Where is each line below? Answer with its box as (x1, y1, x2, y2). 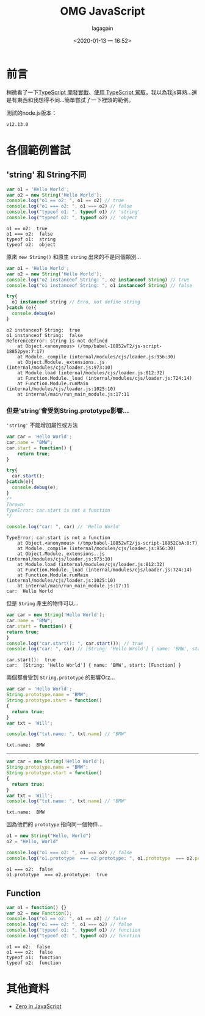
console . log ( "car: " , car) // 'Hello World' (6, 524, 121, 530)
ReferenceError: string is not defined (6, 338, 108, 344)
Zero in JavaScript (15, 1003, 62, 1010)
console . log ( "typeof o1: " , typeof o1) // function (6, 927, 140, 934)
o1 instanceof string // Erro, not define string (12, 299, 140, 305)
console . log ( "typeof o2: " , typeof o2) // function (6, 933, 140, 939)
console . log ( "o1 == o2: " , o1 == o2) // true (6, 197, 124, 204)
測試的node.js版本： (6, 109, 57, 117)
